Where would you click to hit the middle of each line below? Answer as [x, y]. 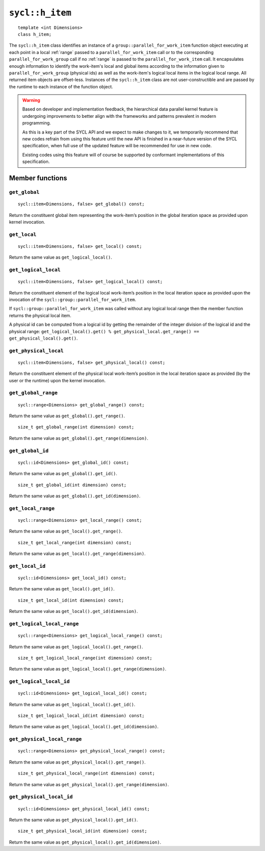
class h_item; [35, 34]
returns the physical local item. [40, 315]
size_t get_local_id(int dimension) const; [71, 600]
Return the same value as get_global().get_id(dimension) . [75, 496]
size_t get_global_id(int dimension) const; [72, 485]
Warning [31, 100]
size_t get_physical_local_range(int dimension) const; [86, 773]
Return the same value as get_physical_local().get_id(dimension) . [85, 842]
